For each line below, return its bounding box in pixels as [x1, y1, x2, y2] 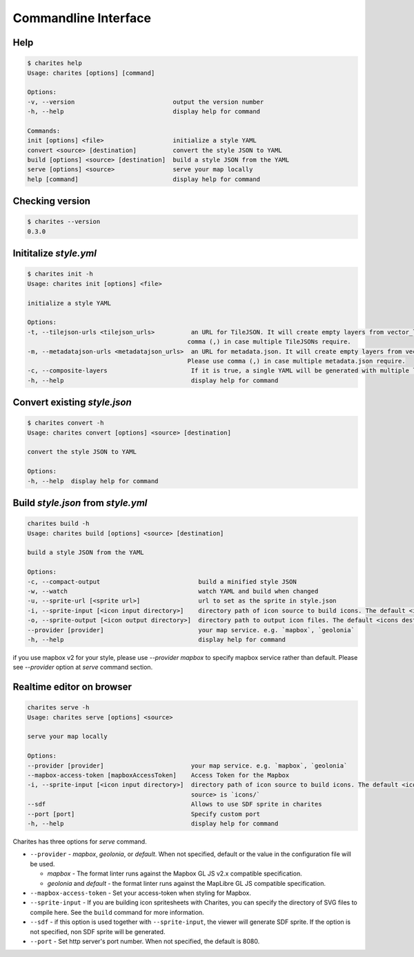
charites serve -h [27, 703, 90, 712]
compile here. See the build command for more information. [30, 908, 204, 916]
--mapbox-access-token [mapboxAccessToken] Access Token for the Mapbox [27, 771, 290, 779]
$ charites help [27, 59, 83, 67]
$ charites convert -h [27, 419, 104, 427]
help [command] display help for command [27, 175, 261, 183]
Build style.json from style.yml [12, 498, 148, 509]
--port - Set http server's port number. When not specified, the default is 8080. [30, 937, 260, 945]
